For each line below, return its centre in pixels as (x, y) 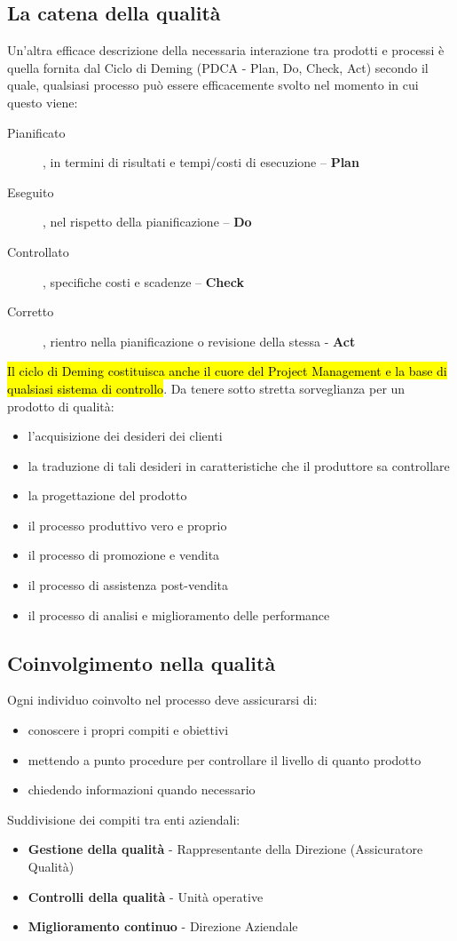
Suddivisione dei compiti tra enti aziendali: (124, 819)
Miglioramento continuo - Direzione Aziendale (163, 926)
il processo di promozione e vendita (124, 555)
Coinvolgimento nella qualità (142, 662)
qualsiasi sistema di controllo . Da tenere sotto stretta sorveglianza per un (206, 388)
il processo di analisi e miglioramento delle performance (179, 614)
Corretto (31, 311)
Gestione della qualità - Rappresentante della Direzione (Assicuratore (225, 849)
